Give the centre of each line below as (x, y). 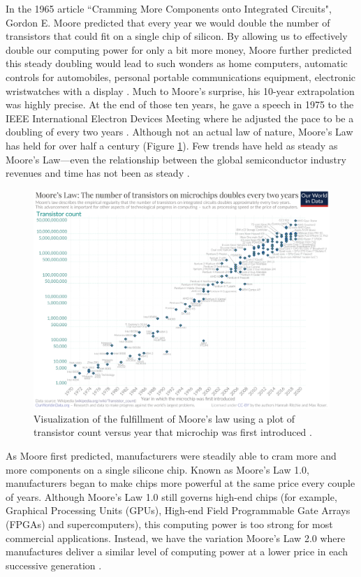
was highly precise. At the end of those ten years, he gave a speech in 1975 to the (180, 104)
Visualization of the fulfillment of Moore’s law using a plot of (164, 418)
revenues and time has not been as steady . (98, 173)
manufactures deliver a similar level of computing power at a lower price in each (177, 552)
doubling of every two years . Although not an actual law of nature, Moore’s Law (179, 132)
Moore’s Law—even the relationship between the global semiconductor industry (176, 159)
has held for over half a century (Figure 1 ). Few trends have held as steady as (172, 145)
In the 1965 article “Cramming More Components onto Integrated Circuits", (169, 8)
